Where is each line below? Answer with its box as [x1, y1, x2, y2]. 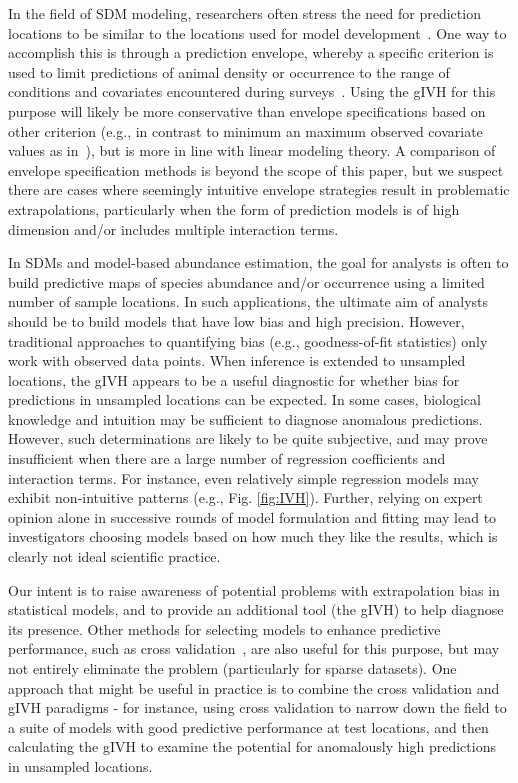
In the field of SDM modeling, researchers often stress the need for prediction [8, 3, 481, 23]
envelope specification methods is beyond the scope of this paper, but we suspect [8, 159, 504, 180]
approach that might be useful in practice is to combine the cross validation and [8, 677, 500, 698]
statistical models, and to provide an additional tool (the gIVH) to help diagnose [8, 599, 504, 620]
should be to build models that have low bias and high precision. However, [8, 310, 465, 331]
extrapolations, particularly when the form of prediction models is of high [8, 198, 460, 219]
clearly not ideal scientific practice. [8, 546, 221, 567]
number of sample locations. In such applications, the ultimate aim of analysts [8, 291, 489, 312]
